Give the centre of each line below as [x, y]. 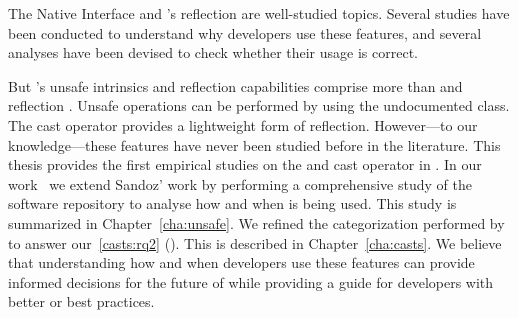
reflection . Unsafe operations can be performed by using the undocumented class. [259, 105]
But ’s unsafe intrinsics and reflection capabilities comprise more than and [235, 85]
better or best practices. [81, 301]
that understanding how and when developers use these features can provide [241, 262]
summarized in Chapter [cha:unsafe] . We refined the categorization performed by [256, 222]
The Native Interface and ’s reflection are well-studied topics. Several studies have [259, 13]
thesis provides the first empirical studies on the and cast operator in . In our [245, 164]
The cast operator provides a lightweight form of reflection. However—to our [243, 124]
